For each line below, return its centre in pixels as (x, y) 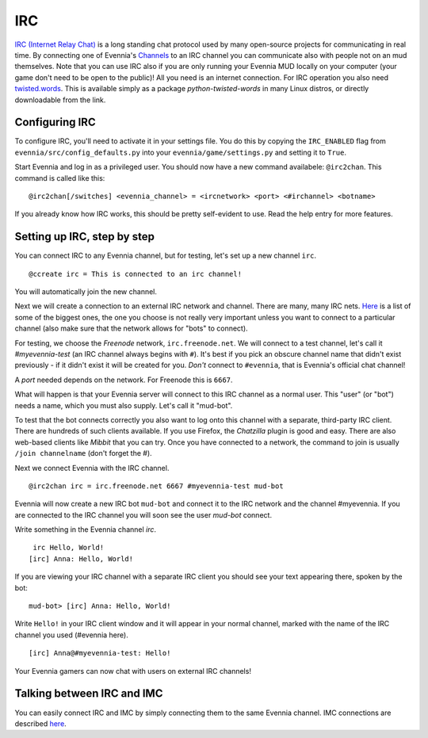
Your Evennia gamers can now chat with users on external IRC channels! (133, 671)
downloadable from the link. (60, 100)
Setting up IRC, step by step (84, 237)
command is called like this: (60, 178)
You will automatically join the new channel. (86, 292)
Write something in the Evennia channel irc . (86, 530)
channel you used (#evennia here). (71, 635)
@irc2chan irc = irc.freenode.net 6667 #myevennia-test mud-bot (157, 486)
